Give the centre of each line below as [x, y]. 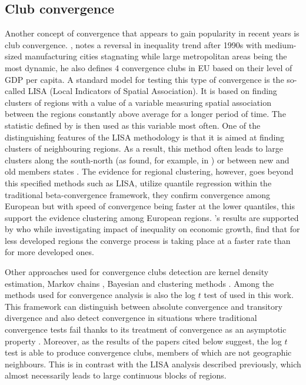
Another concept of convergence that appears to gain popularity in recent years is [152, 33]
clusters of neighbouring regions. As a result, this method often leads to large [144, 148]
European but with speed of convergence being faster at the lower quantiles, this [150, 206]
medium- [280, 44]
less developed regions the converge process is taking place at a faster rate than [148, 240]
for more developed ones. [49, 252]
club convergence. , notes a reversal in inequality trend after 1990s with [134, 44]
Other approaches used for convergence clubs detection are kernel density [137, 272]
